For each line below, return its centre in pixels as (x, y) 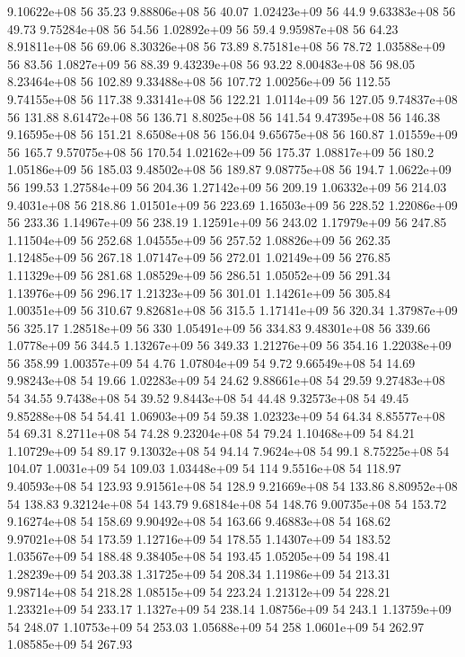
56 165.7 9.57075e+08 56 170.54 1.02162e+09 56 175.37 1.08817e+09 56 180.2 (221, 151)
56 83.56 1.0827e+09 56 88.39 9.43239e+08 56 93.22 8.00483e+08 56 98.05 (211, 63)
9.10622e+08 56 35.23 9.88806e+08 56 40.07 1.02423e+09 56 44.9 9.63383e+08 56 (232, 11)
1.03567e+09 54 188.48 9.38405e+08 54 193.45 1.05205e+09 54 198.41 (199, 556)
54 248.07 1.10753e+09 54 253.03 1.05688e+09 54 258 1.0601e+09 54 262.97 (216, 626)
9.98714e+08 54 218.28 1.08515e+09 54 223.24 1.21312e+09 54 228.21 (199, 591)
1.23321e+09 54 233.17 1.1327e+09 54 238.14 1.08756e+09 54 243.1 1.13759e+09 (229, 609)
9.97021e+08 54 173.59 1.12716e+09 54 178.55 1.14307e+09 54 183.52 (199, 538)
